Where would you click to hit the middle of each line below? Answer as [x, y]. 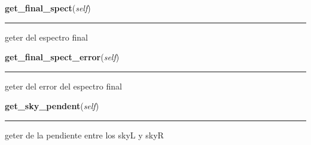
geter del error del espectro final [63, 86]
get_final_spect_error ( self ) [62, 57]
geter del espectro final [46, 37]
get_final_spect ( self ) [48, 8]
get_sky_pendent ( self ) [52, 106]
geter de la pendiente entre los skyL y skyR [84, 135]
